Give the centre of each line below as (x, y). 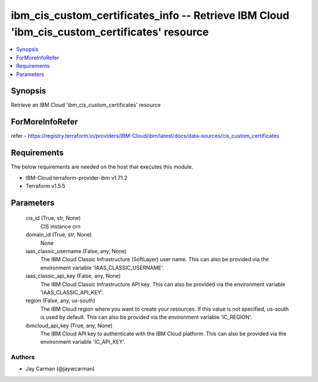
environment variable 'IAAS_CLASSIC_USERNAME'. (102, 268)
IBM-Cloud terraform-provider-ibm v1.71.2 (77, 177)
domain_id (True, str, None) (59, 235)
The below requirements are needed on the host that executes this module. (102, 167)
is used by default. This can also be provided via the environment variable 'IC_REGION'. (146, 317)
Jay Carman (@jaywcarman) (60, 369)
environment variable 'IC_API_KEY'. (83, 342)
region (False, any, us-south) (60, 301)
